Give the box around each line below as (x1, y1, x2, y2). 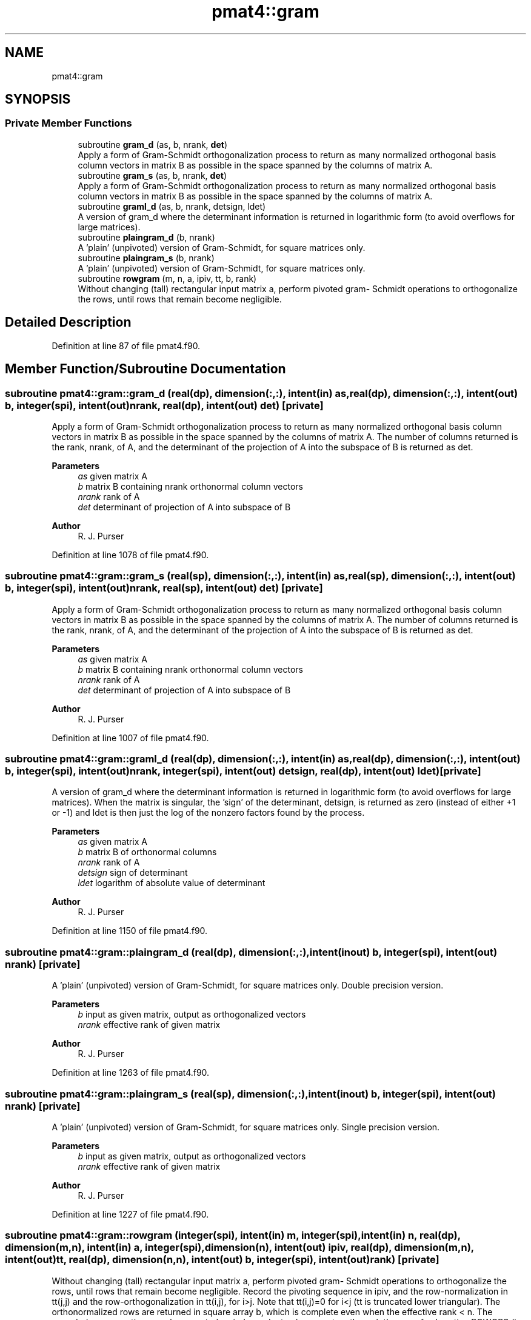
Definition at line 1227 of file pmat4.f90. (52, 1208, 209, 1219)
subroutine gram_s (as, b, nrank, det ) (78, 170, 227, 181)
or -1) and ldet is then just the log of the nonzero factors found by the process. (52, 807, 365, 818)
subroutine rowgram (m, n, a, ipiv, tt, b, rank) (78, 273, 257, 284)
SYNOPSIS (5, 92, 71, 107)
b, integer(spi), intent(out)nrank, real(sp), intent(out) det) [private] (5, 582, 323, 595)
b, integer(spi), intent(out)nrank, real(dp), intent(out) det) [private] (5, 399, 324, 412)
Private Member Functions (5, 117, 132, 130)
